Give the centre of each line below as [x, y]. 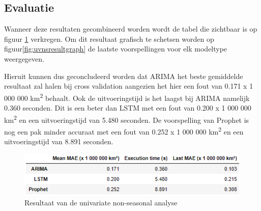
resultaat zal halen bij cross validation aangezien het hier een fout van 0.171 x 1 [129, 86]
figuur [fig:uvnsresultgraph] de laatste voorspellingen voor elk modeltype [116, 49]
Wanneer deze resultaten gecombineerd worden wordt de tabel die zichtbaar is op [131, 29]
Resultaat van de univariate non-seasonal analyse [101, 203]
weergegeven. [24, 58]
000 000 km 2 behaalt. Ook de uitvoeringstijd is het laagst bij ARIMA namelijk [127, 97]
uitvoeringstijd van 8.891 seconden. [59, 141]
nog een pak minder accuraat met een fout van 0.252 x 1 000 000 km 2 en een [124, 130]
